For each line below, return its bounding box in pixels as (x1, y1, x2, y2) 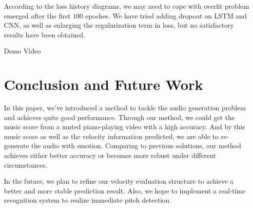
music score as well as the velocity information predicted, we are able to (4, 131, 219, 141)
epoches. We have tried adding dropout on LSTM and (85, 10, 247, 20)
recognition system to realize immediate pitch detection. (4, 195, 172, 205)
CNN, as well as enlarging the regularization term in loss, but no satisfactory (4, 20, 234, 30)
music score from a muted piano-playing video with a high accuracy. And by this (4, 121, 245, 132)
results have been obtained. (4, 29, 85, 39)
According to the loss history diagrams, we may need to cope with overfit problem (4, 1, 249, 11)
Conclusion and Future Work (4, 74, 203, 94)
